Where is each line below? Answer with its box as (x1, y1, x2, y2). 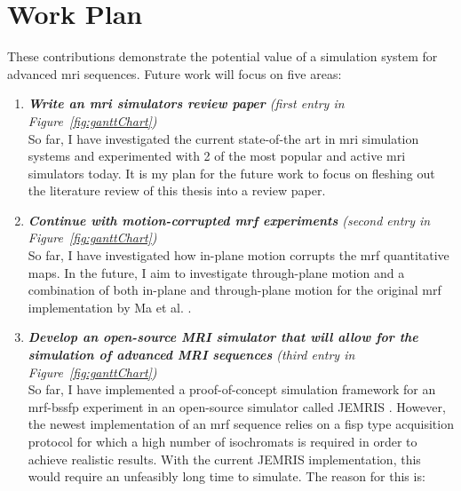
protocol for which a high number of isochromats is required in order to (28, 432, 417, 450)
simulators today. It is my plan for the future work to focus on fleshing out (28, 163, 435, 182)
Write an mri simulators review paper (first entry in (28, 94, 345, 113)
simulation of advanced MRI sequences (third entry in (28, 345, 355, 364)
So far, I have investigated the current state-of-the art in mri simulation (28, 129, 419, 147)
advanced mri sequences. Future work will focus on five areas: (7, 64, 342, 83)
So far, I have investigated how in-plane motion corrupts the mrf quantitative (28, 246, 449, 265)
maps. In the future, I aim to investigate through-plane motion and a (28, 263, 405, 281)
